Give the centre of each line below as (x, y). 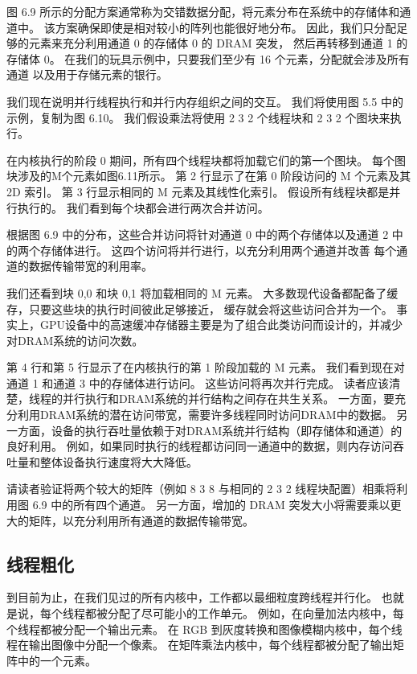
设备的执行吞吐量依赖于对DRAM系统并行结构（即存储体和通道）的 (227, 430)
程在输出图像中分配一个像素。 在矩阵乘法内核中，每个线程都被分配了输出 (200, 645)
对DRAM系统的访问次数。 (75, 340)
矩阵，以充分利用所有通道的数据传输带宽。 (141, 520)
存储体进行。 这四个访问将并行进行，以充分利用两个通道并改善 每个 (218, 250)
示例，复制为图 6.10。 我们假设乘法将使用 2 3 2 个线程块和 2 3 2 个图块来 (198, 117)
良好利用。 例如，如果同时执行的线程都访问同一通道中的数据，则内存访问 (200, 446)
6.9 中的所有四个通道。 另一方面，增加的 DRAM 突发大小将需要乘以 (211, 505)
